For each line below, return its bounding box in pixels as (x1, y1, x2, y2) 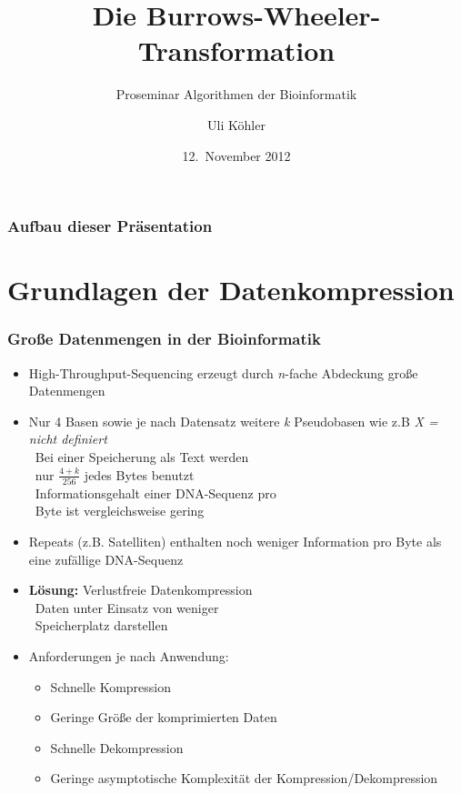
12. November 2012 (182, 146, 291, 165)
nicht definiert (28, 429, 107, 448)
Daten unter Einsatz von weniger (35, 598, 219, 617)
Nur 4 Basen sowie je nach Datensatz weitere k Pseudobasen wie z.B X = (28, 411, 438, 430)
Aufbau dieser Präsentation (7, 215, 213, 237)
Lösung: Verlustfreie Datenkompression (28, 580, 253, 599)
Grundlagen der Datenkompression (7, 271, 455, 308)
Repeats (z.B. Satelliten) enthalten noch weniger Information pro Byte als (28, 532, 442, 551)
